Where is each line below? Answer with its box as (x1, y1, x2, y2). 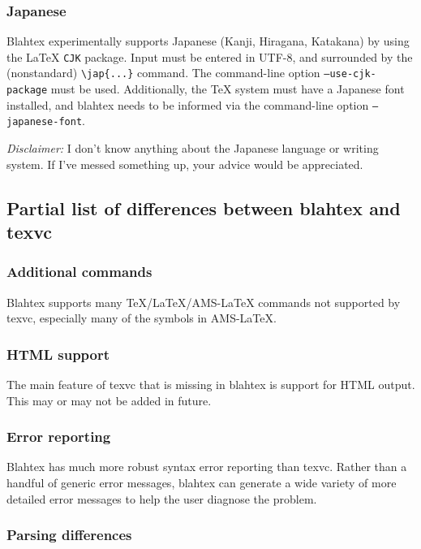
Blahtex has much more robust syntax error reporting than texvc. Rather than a (6, 458, 407, 475)
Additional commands (6, 262, 153, 282)
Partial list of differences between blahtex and (6, 195, 401, 220)
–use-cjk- (324, 68, 376, 80)
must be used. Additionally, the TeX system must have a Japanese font (50, 80, 405, 97)
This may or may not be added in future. (6, 391, 212, 409)
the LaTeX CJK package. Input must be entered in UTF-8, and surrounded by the (6, 48, 413, 65)
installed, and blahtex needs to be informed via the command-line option (6, 96, 369, 113)
